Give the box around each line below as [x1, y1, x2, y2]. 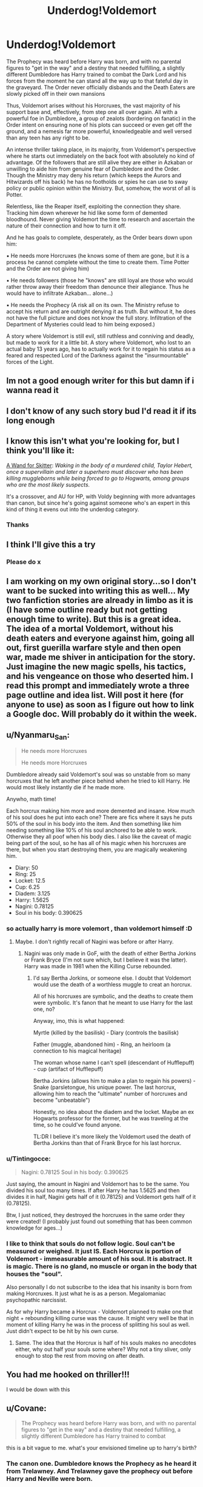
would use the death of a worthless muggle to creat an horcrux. [33, 981, 192, 988]
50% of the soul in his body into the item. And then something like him [6, 820, 182, 828]
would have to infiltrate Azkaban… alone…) [6, 289, 113, 297]
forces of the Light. [6, 358, 54, 365]
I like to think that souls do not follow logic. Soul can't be [6, 1239, 175, 1247]
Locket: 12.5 [15, 877, 45, 885]
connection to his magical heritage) [33, 1047, 122, 1054]
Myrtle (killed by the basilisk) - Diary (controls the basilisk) [33, 1029, 179, 1036]
